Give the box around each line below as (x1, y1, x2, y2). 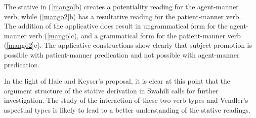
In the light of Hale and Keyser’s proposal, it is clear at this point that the (4, 76, 230, 86)
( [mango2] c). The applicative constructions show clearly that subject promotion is (4, 40, 252, 50)
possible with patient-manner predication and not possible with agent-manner (4, 49, 240, 59)
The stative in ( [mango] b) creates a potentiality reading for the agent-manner (4, 1, 239, 11)
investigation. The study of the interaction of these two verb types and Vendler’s (4, 95, 248, 105)
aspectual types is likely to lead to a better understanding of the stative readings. (4, 104, 251, 115)
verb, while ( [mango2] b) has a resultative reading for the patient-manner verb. (4, 11, 241, 21)
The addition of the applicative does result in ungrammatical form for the (4, 21, 228, 31)
